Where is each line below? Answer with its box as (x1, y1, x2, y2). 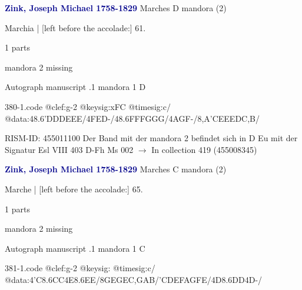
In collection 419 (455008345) (151, 143, 257, 155)
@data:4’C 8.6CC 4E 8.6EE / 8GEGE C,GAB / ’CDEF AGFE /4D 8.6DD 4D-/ (5, 273, 263, 285)
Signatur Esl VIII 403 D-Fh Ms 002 (5, 143, 134, 155)
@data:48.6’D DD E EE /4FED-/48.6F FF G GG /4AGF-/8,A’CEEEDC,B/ (5, 112, 260, 124)
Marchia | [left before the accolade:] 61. (5, 21, 146, 34)
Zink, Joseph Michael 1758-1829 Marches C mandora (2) (5, 163, 227, 175)
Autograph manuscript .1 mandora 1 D (5, 81, 146, 93)
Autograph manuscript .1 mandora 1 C (5, 242, 145, 254)
